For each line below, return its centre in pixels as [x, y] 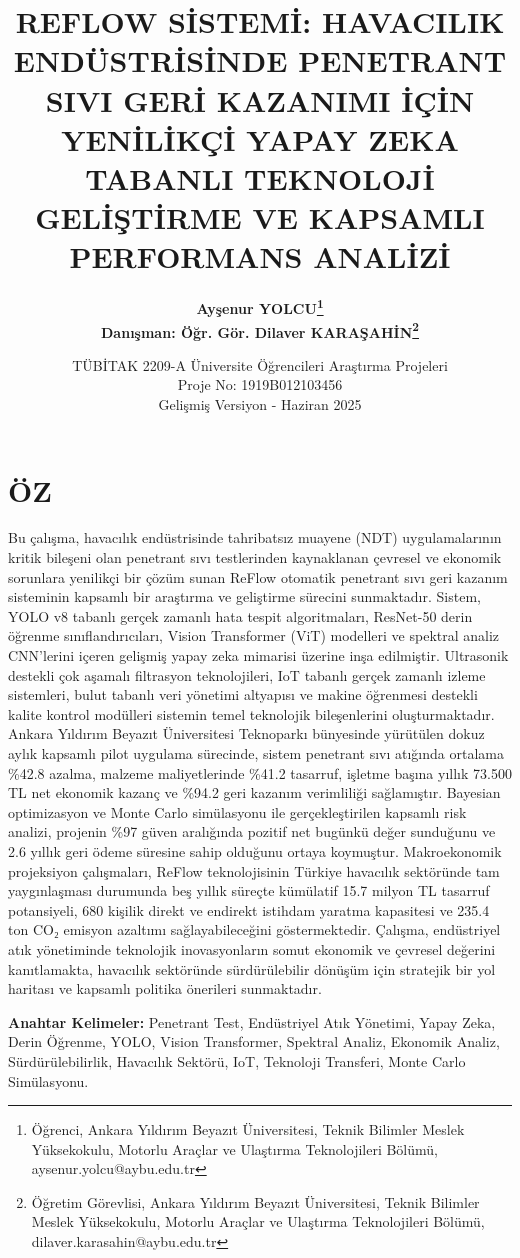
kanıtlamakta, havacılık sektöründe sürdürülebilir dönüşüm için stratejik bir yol [252, 968]
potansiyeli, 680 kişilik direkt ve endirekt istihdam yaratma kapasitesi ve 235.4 [249, 909]
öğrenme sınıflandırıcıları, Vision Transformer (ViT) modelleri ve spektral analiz [254, 635]
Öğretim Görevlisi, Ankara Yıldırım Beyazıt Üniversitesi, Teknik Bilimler [255, 1201]
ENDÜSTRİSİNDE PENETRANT [260, 60]
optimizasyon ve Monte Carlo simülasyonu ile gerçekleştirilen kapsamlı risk [237, 811]
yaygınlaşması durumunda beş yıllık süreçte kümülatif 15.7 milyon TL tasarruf [249, 890]
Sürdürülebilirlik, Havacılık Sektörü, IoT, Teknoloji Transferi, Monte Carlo [237, 1060]
